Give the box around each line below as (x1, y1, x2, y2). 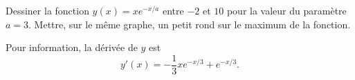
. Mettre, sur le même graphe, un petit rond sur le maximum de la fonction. (28, 17, 351, 31)
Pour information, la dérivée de (6, 40, 138, 54)
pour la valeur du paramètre (226, 3, 347, 17)
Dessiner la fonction (6, 3, 89, 17)
